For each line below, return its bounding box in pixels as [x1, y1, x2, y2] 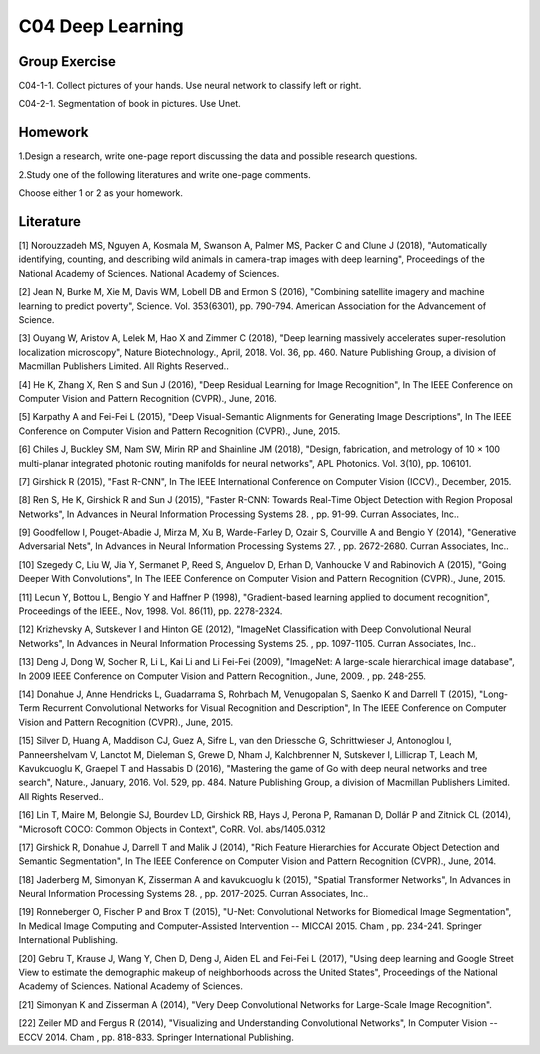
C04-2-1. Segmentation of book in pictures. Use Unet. [18, 98, 242, 110]
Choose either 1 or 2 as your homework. [18, 187, 184, 199]
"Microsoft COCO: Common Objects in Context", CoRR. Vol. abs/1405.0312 [18, 823, 326, 835]
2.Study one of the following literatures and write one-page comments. [18, 168, 311, 180]
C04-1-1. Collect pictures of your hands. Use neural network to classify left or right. [18, 80, 362, 92]
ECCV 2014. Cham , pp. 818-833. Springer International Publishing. [18, 1031, 294, 1043]
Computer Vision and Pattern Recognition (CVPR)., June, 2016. [18, 392, 277, 404]
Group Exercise [18, 53, 117, 70]
